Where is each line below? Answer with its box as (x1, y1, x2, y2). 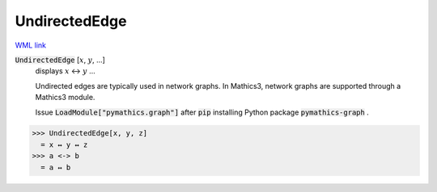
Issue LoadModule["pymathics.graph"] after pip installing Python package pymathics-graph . (35, 107, 370, 117)
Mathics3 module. (35, 93, 95, 102)
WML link (15, 40, 47, 50)
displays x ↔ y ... (35, 66, 96, 76)
